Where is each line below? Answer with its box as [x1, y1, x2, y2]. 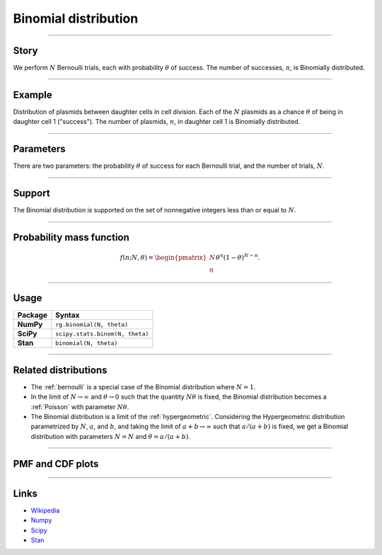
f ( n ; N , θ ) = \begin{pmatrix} [120, 253, 207, 262]
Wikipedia [30, 506, 60, 515]
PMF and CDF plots [13, 457, 99, 470]
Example [13, 88, 52, 101]
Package [17, 310, 47, 320]
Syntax [55, 310, 80, 320]
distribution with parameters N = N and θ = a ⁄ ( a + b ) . [30, 432, 191, 440]
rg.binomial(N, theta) [55, 321, 129, 328]
